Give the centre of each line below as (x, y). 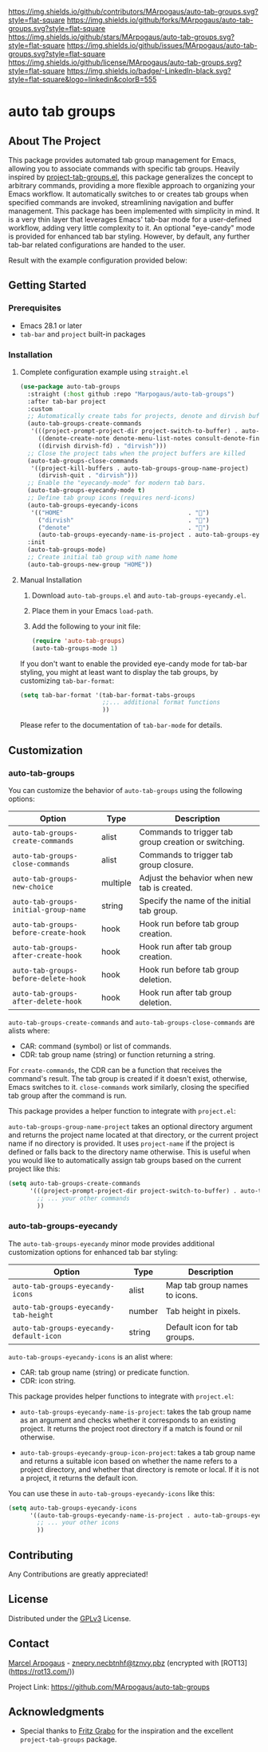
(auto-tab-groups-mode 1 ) (75, 648)
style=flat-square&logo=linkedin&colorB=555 (83, 79)
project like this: (34, 1169)
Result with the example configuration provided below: (98, 260)
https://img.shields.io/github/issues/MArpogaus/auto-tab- (162, 45)
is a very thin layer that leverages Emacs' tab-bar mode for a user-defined (130, 219)
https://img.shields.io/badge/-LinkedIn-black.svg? (149, 71)
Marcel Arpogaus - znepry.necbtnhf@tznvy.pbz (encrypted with (114, 1663)
